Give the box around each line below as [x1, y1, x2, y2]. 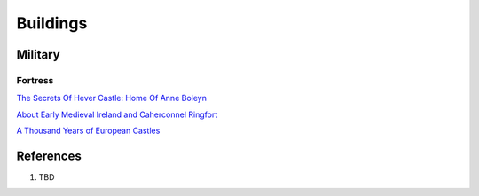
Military [16, 47, 61, 62]
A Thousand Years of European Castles [16, 125, 161, 137]
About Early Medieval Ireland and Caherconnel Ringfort [16, 109, 218, 120]
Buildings [16, 13, 88, 33]
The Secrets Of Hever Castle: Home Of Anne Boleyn [16, 93, 208, 104]
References [16, 148, 82, 163]
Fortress [16, 74, 54, 86]
